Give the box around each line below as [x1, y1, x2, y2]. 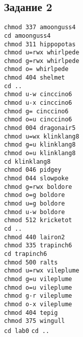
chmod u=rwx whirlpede [4, 49, 79, 56]
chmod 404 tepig [4, 309, 58, 316]
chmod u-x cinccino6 [4, 99, 72, 107]
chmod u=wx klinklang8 [4, 132, 79, 140]
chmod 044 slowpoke [4, 175, 68, 182]
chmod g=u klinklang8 [4, 141, 76, 149]
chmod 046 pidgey [4, 166, 61, 174]
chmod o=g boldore [4, 191, 65, 199]
